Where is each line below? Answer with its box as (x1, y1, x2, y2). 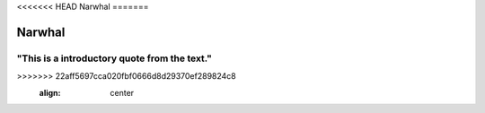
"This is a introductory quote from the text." (16, 52, 213, 65)
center (110, 87, 135, 98)
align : (39, 87, 61, 98)
